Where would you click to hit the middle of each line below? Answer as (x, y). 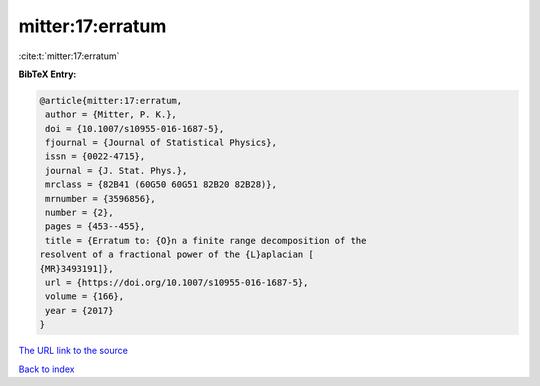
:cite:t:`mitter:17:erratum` (69, 56)
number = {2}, (79, 213)
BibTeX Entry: (47, 74)
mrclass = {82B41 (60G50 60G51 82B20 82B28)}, (161, 184)
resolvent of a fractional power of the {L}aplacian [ (176, 254)
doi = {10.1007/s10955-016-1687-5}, (135, 128)
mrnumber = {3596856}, (101, 198)
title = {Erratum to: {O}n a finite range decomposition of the (206, 240)
